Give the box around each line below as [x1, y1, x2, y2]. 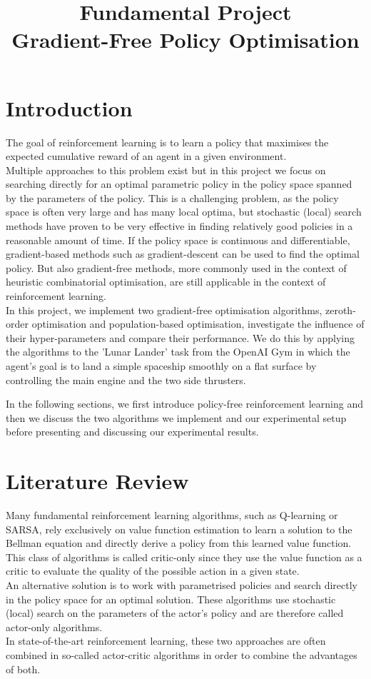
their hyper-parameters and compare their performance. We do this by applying [6, 330, 355, 345]
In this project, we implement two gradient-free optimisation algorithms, [6, 302, 322, 317]
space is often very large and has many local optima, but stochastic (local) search [6, 204, 362, 219]
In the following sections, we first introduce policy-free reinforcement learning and [6, 396, 363, 411]
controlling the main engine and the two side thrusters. [6, 372, 246, 387]
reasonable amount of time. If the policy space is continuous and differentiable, [6, 232, 350, 247]
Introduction [6, 93, 133, 122]
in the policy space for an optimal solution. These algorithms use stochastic [6, 591, 336, 606]
